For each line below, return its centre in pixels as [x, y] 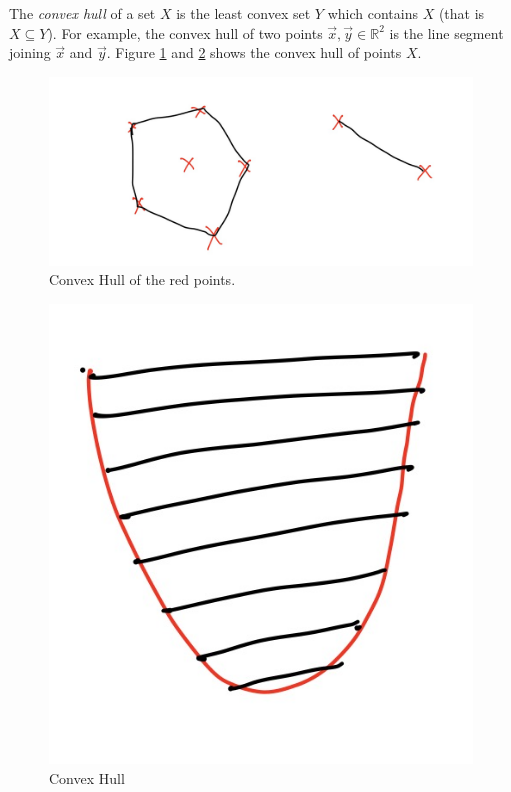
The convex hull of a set [82, 13]
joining [30, 52]
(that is [461, 13]
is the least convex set [243, 13]
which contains [372, 13]
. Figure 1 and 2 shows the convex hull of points [254, 52]
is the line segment [446, 32]
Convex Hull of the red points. [142, 279]
